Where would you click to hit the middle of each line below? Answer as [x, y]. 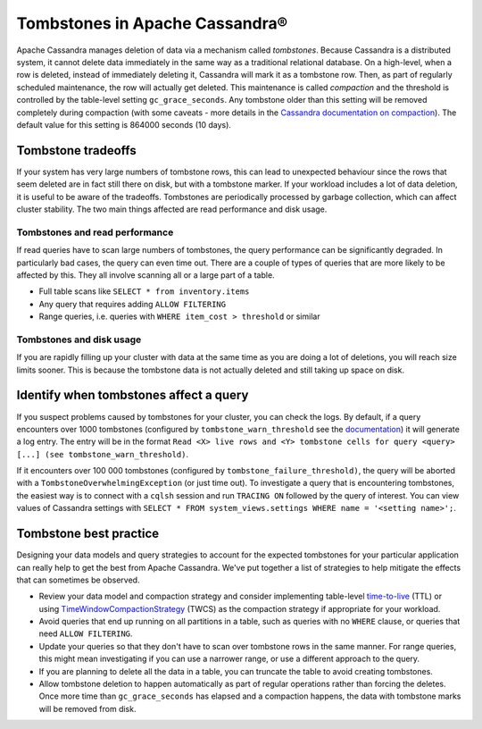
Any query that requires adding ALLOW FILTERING [133, 304]
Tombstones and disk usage [79, 339]
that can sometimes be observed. [78, 580]
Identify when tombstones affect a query [133, 395]
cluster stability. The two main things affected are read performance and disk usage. [172, 209]
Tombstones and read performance [95, 232]
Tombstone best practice [88, 534]
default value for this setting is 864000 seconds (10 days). [124, 124]
